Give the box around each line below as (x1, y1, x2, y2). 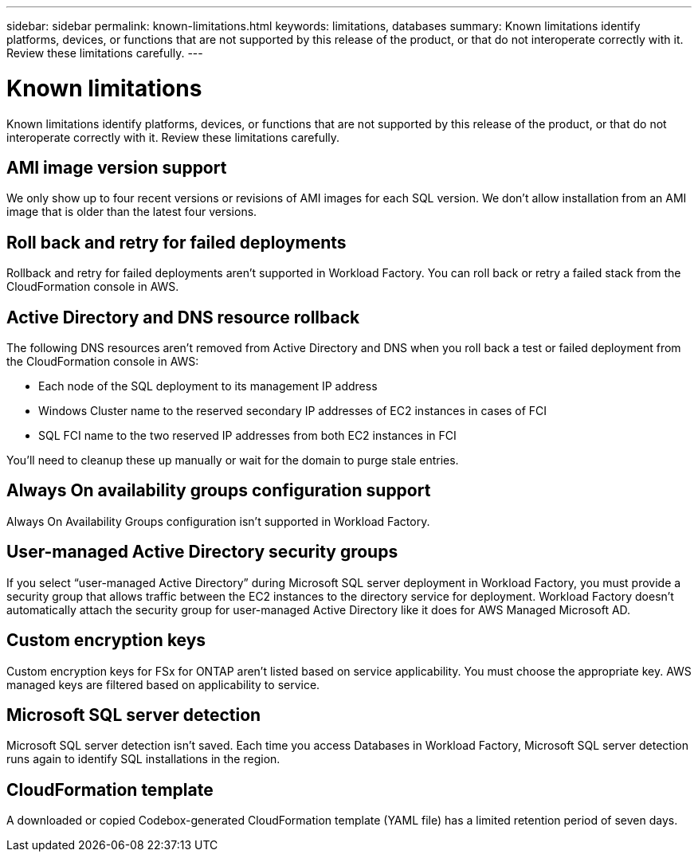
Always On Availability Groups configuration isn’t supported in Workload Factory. (6, 514, 430, 528)
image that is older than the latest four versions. (6, 205, 257, 219)
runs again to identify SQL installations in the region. (6, 752, 280, 766)
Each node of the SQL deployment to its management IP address (38, 379, 378, 394)
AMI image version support (6, 157, 227, 178)
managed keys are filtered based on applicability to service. (6, 677, 320, 691)
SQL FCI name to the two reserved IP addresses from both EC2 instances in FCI (38, 429, 457, 443)
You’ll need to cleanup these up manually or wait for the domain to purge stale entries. (6, 453, 459, 468)
